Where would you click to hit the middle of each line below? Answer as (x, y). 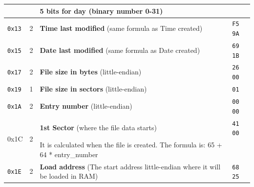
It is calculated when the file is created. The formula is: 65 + (131, 145)
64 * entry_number (69, 154)
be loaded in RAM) (69, 176)
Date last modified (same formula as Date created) (120, 50)
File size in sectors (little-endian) (93, 89)
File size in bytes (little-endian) (91, 72)
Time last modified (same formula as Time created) (121, 28)
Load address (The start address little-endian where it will (130, 166)
